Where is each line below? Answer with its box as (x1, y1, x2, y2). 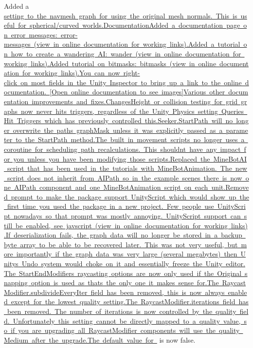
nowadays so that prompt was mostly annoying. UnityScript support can (14, 211, 241, 221)
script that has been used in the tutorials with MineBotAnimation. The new (7, 163, 247, 173)
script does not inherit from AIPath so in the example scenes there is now (7, 172, 242, 183)
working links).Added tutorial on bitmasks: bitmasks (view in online (4, 58, 217, 68)
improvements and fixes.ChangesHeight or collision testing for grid (32, 96, 238, 106)
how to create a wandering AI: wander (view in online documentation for (11, 48, 241, 58)
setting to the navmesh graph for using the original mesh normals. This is (4, 10, 237, 20)
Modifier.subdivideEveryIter (4, 287, 88, 297)
